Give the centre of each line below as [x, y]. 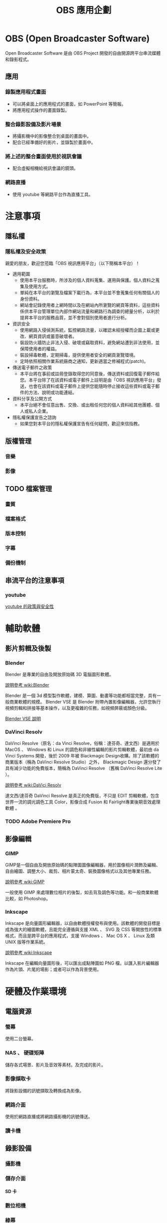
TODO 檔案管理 [29, 489]
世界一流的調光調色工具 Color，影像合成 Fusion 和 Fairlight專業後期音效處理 [83, 802]
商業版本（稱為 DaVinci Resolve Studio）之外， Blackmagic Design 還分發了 [83, 762]
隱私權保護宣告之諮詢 [34, 418]
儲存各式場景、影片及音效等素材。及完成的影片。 [55, 1065]
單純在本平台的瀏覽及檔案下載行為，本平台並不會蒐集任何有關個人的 [90, 293]
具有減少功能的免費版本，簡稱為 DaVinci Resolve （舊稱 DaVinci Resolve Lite [84, 768]
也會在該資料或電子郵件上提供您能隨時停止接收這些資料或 [88, 386]
